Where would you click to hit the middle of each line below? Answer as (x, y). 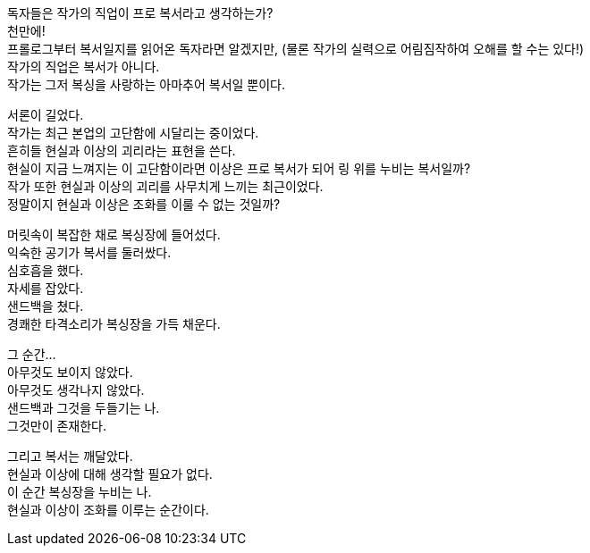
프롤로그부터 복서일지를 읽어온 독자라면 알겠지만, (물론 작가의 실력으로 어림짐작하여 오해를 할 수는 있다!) (296, 49)
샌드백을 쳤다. (46, 306)
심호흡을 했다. (46, 270)
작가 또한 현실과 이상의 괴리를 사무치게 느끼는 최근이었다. (165, 186)
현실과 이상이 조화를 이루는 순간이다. (108, 510)
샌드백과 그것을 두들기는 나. (84, 408)
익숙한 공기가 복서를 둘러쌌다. (89, 252)
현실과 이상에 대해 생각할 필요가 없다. (110, 474)
